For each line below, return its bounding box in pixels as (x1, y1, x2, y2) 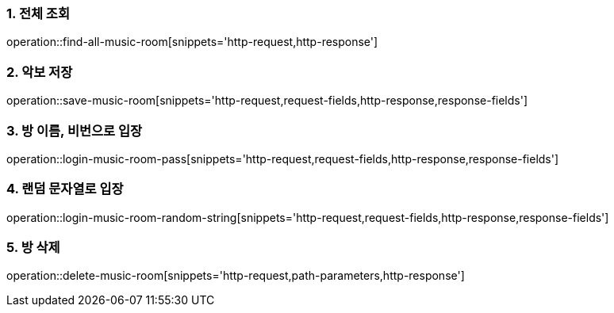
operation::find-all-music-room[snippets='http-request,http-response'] (6, 35, 378, 49)
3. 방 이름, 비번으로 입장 (6, 122, 143, 139)
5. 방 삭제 (6, 239, 60, 255)
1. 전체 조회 (6, 6, 70, 21)
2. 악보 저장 (6, 63, 73, 80)
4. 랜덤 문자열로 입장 (6, 181, 124, 197)
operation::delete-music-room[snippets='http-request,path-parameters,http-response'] (6, 269, 465, 283)
